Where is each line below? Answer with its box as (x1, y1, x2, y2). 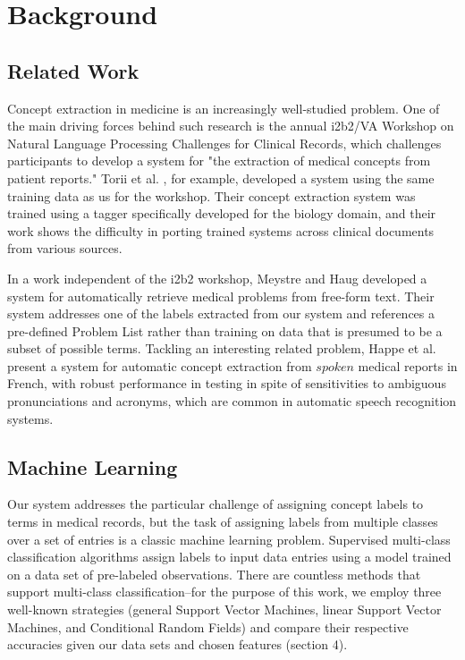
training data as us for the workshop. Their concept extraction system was (7, 186, 416, 205)
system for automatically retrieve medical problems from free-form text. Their (7, 286, 435, 305)
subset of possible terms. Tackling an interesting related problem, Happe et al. (7, 339, 436, 358)
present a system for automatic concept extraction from (7, 356, 312, 375)
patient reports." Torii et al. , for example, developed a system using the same (7, 168, 435, 187)
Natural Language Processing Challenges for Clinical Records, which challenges (7, 133, 442, 152)
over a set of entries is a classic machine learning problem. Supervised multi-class (7, 529, 451, 548)
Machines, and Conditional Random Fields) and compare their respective (7, 617, 409, 636)
